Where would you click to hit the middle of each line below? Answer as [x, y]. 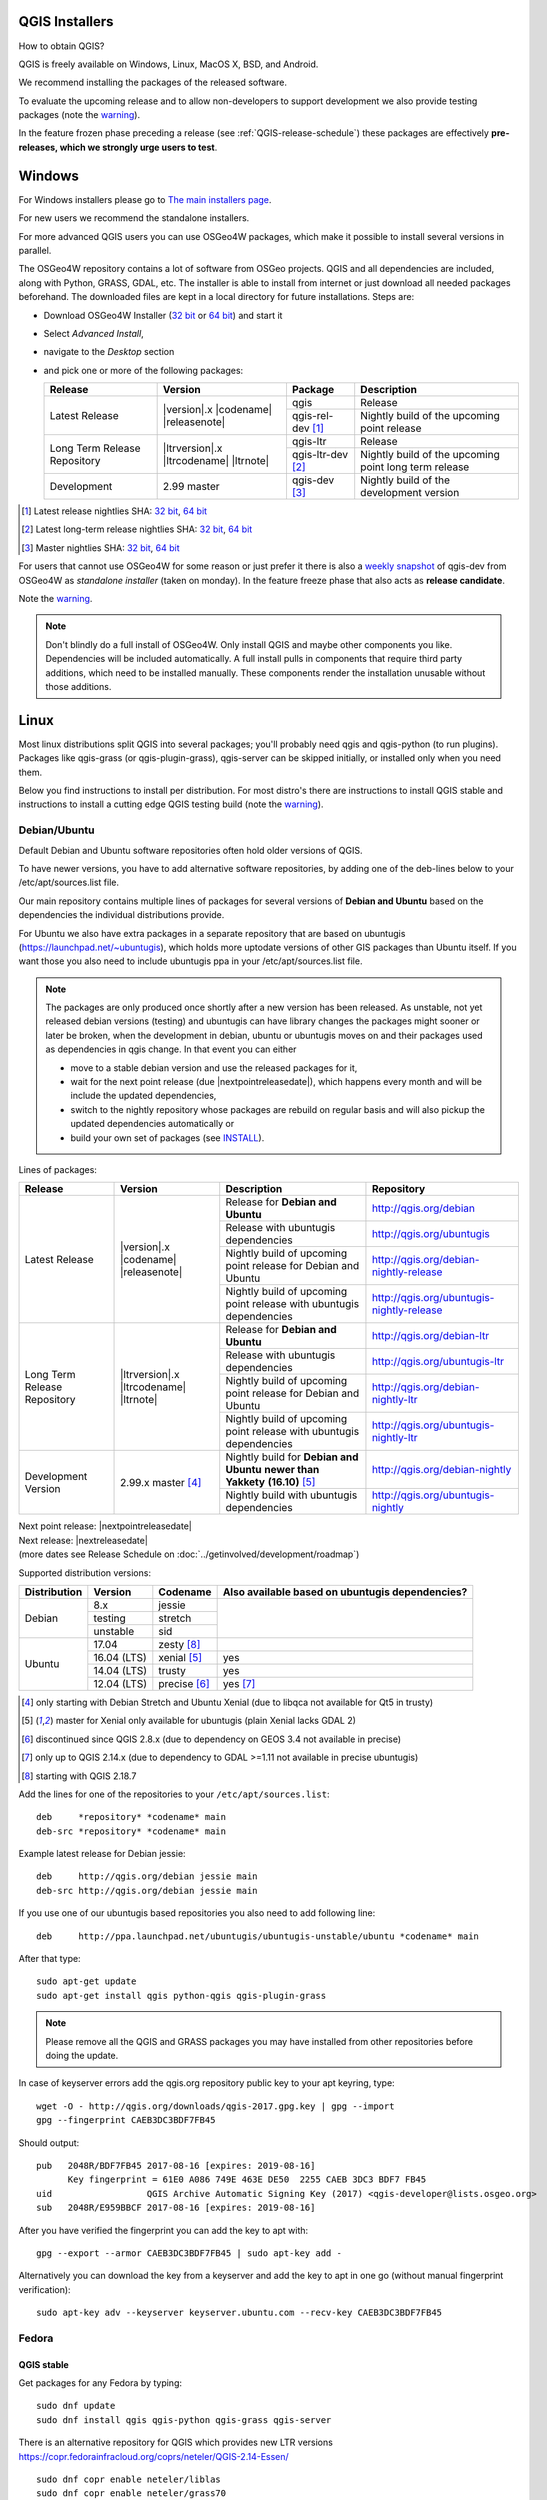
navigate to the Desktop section [109, 352]
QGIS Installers [66, 21]
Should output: [49, 2142]
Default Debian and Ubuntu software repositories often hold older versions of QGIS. [191, 850]
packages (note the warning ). [79, 115]
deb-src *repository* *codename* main [131, 1831]
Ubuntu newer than [272, 1470]
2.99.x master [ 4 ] [161, 1482]
